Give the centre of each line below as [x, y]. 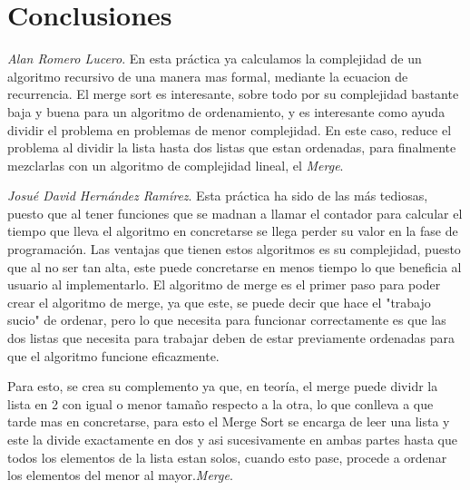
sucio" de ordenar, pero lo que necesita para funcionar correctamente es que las [227, 320]
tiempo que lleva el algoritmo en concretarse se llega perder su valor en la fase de [233, 231]
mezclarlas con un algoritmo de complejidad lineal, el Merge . [176, 165]
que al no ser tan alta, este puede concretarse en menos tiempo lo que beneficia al [235, 266]
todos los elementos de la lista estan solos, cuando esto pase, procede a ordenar [227, 457]
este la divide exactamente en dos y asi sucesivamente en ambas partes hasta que [232, 439]
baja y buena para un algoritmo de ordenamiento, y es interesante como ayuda [226, 111]
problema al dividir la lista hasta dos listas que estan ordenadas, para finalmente [232, 147]
